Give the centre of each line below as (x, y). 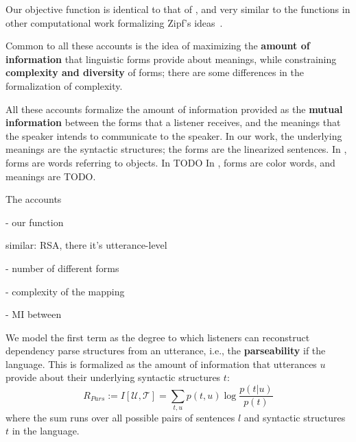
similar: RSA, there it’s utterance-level (86, 245)
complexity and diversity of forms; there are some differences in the (155, 72)
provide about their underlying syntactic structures (113, 377)
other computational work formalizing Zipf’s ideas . (114, 22)
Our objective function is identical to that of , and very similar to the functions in (178, 9)
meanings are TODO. (51, 176)
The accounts (34, 199)
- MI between (34, 314)
